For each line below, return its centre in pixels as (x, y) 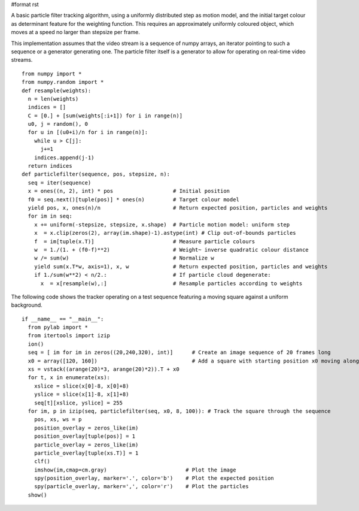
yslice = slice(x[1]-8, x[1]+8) (81, 394)
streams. (22, 60)
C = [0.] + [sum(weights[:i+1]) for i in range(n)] (105, 116)
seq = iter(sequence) (60, 182)
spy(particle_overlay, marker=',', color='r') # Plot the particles (141, 486)
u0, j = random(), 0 (58, 124)
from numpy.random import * (63, 82)
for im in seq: (50, 216)
